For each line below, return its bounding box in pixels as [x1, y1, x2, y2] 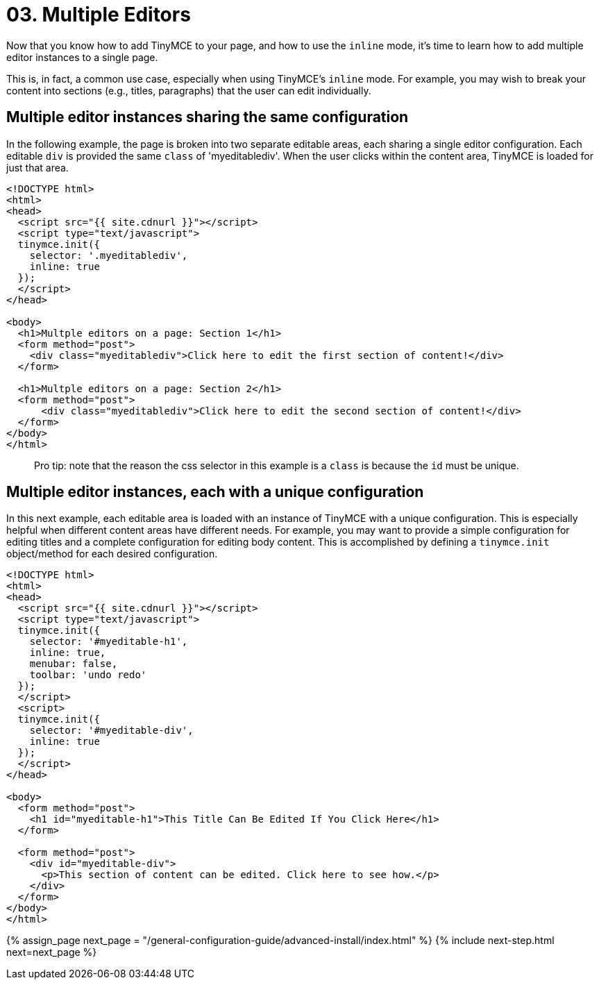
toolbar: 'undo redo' [29, 669, 147, 681]
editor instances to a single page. [6, 51, 158, 63]
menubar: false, [29, 658, 118, 670]
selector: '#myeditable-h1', [29, 636, 188, 648]
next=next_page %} [6, 946, 97, 959]
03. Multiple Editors [6, 3, 191, 26]
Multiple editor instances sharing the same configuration [6, 108, 409, 126]
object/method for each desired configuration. [6, 548, 218, 560]
